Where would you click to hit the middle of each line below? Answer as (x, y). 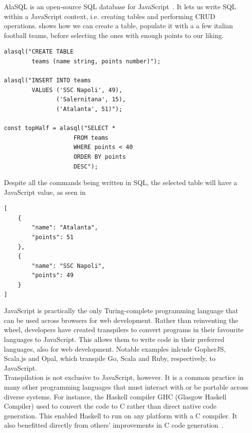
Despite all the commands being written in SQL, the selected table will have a (121, 182)
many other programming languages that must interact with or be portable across (126, 386)
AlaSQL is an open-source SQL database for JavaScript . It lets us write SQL (120, 6)
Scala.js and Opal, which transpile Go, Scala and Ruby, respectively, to (110, 358)
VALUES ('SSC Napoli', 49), (77, 90)
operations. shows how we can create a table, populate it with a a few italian (118, 26)
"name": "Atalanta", (65, 228)
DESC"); (86, 166)
